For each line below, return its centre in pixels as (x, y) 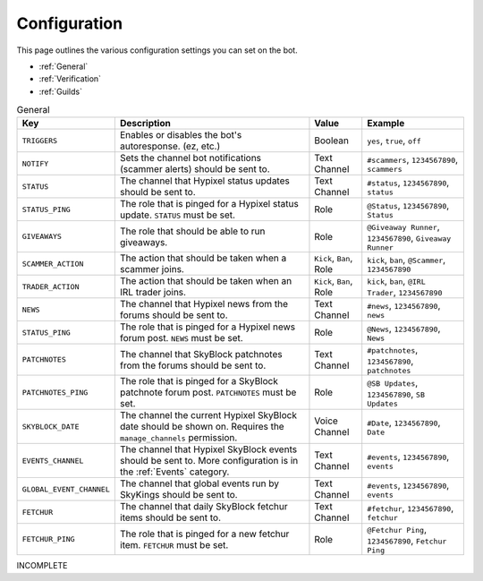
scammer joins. (152, 269)
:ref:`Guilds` (60, 91)
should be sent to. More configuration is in (209, 461)
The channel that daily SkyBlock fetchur (203, 507)
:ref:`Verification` (70, 79)
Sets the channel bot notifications (191, 158)
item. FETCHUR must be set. (174, 544)
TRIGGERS (40, 140)
